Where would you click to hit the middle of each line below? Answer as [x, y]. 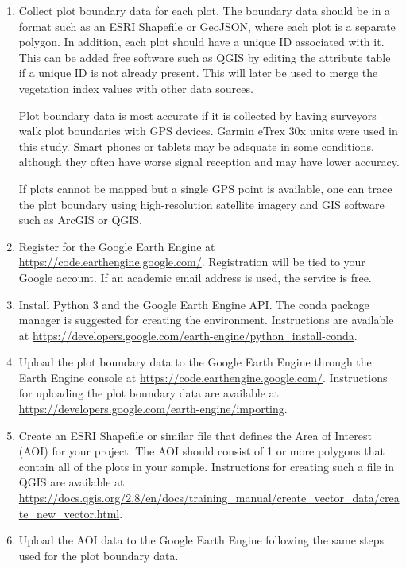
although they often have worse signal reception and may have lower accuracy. [209, 162]
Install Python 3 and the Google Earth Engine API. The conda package [194, 304]
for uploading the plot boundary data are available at [149, 393]
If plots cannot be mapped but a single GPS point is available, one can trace [205, 188]
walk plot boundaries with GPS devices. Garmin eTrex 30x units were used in [208, 131]
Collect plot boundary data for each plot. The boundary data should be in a [205, 10]
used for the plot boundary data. [99, 555]
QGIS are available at [72, 482]
